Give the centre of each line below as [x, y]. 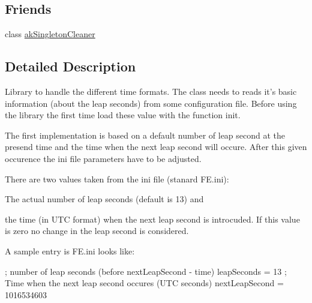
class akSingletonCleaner [50, 34]
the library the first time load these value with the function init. [123, 115]
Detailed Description [70, 66]
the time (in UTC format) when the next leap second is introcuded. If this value [152, 219]
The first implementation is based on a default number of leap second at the [145, 135]
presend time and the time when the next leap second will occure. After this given [156, 147]
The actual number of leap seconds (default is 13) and [104, 199]
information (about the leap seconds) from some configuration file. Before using [151, 103]
